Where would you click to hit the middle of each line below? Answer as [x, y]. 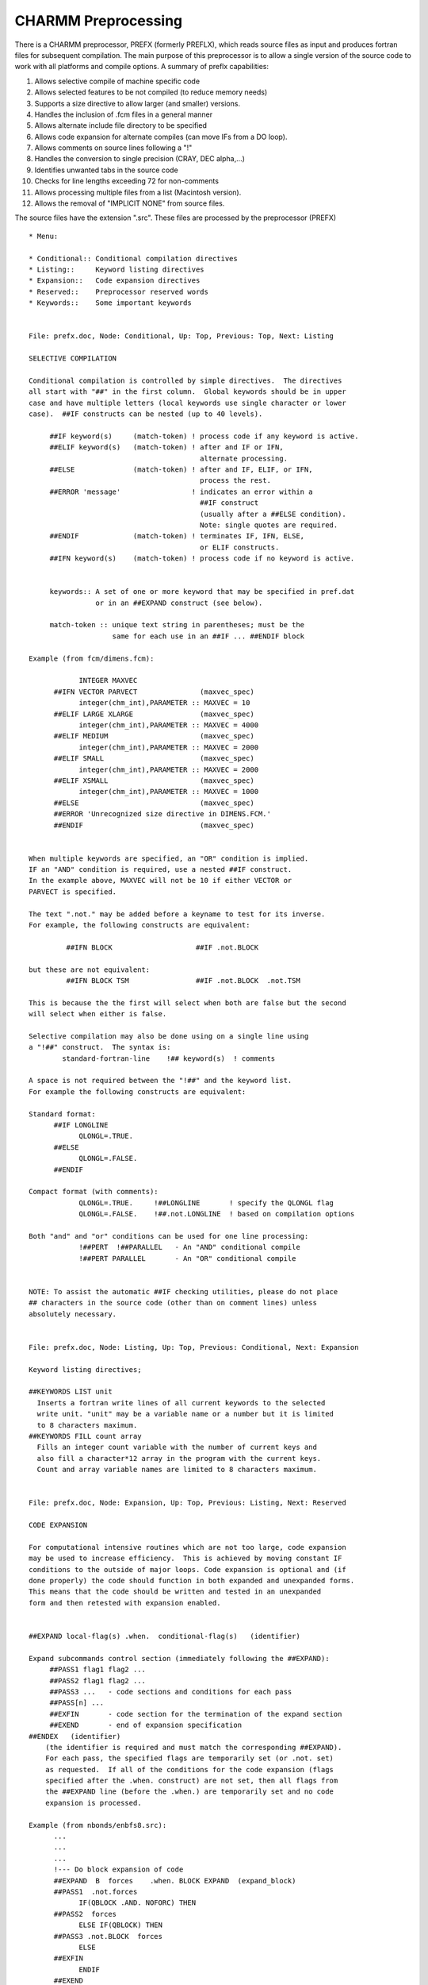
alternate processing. [244, 458]
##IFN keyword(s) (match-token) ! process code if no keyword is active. [202, 559]
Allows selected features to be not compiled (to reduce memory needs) [151, 92]
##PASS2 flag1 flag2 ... [98, 1681]
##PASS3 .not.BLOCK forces [108, 1936]
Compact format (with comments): [94, 1192]
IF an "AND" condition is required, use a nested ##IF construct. [160, 870]
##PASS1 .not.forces [96, 1892]
